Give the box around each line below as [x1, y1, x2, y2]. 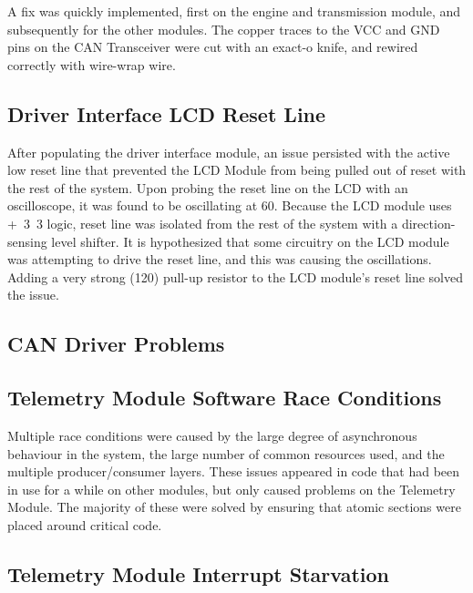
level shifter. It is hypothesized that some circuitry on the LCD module [51, 231, 449, 250]
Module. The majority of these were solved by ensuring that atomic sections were [7, 497, 461, 516]
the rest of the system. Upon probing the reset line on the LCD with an [7, 178, 408, 197]
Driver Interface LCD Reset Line [7, 99, 326, 128]
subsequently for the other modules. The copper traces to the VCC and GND [7, 19, 440, 38]
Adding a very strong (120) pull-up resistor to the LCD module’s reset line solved [7, 267, 463, 286]
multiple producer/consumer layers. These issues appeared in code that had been [7, 462, 460, 481]
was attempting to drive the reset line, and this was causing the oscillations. [7, 250, 432, 269]
